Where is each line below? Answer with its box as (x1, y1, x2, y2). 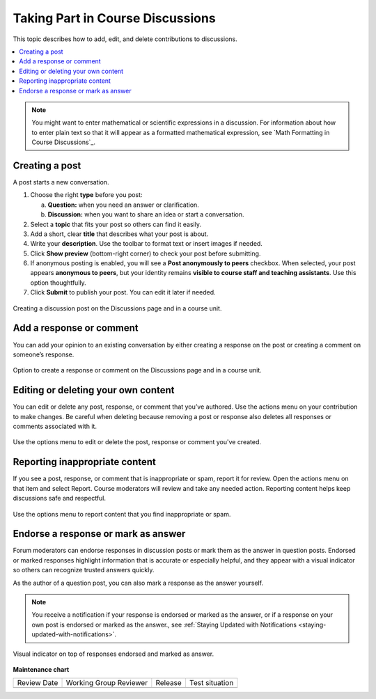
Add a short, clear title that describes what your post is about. (30, 230, 209, 238)
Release (155, 678, 182, 688)
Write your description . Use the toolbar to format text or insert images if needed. (30, 239, 263, 248)
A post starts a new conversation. (13, 178, 109, 186)
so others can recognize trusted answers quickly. (13, 566, 155, 574)
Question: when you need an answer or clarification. (47, 201, 200, 209)
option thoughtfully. (30, 278, 86, 287)
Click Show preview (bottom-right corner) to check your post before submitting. (30, 249, 261, 258)
